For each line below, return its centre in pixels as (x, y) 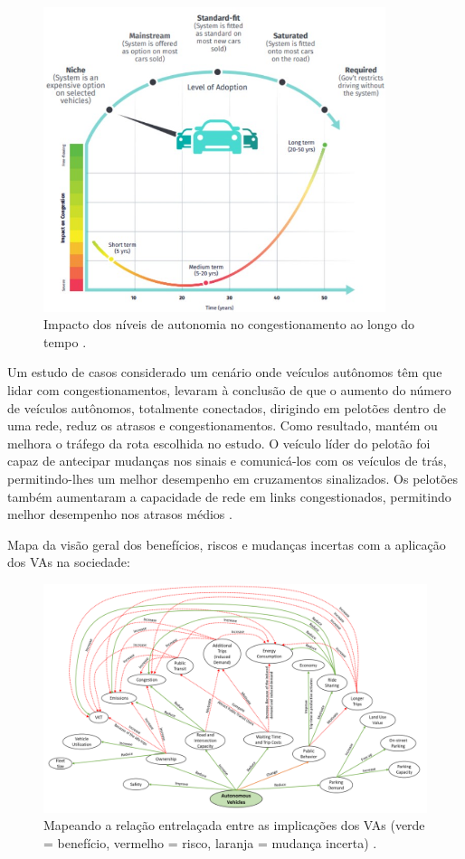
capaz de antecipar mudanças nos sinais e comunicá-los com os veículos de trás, (227, 461)
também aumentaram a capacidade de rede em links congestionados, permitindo (229, 496)
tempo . (65, 341)
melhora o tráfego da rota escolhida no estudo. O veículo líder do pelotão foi (219, 443)
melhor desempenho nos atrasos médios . (120, 514)
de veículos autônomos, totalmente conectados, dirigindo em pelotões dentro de (227, 407)
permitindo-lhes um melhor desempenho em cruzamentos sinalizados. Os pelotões (233, 479)
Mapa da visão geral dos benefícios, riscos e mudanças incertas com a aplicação (227, 544)
